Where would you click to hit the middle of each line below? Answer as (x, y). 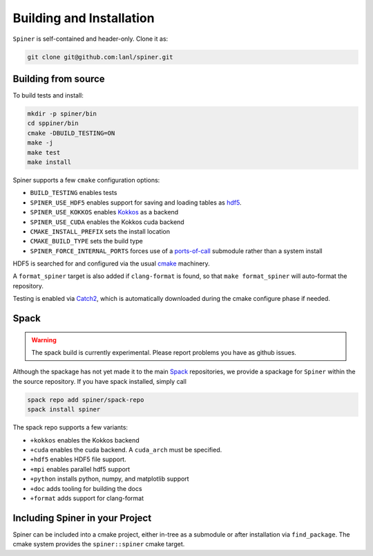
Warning (44, 340)
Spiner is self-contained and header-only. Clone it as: (90, 39)
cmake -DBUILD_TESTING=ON (71, 133)
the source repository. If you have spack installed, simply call (99, 381)
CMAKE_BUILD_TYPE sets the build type (86, 241)
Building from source (59, 78)
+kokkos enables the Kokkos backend (85, 440)
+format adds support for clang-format (87, 498)
